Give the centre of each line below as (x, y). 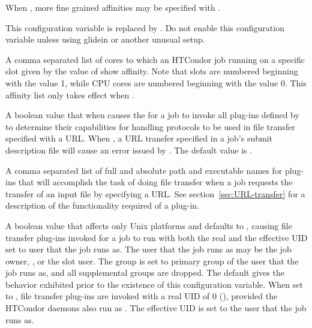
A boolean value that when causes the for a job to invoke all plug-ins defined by (152, 115)
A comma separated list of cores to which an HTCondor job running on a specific (155, 59)
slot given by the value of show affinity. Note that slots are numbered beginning (152, 71)
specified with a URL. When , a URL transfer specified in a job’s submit (139, 138)
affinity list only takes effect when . (70, 94)
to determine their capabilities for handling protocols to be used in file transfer (150, 126)
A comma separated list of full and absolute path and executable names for (144, 170)
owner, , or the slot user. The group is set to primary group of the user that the (152, 261)
